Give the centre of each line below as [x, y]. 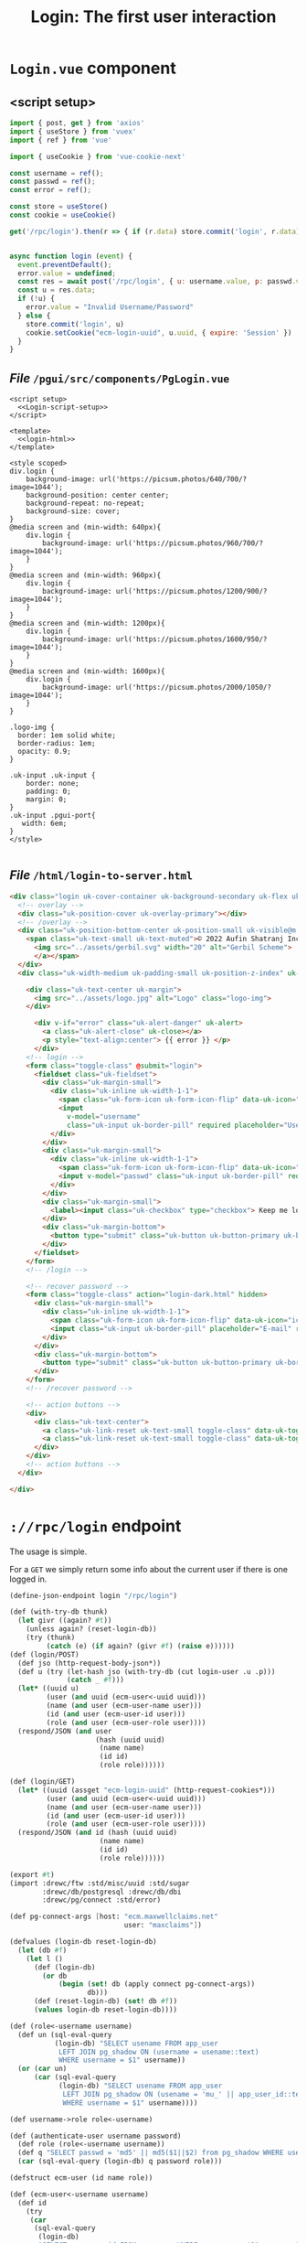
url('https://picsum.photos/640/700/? [173, 479]
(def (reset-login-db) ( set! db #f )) [106, 2002]
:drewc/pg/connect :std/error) [102, 1900]
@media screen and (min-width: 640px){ [85, 528]
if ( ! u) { [36, 299]
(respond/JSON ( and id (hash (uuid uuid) [98, 1833]
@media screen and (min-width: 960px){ [85, 575]
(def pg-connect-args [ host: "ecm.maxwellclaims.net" [114, 1917]
